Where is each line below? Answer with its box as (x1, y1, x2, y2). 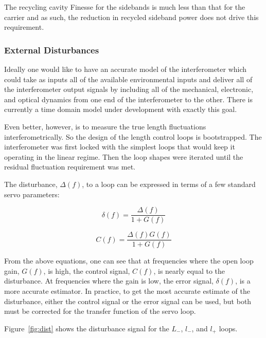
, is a (235, 275, 251, 286)
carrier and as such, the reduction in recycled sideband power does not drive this (4, 11, 259, 22)
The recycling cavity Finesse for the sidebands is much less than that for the (4, 2, 245, 12)
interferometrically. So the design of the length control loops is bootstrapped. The (4, 131, 262, 142)
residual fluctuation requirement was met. (4, 161, 135, 172)
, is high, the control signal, (43, 265, 130, 276)
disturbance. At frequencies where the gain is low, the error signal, (4, 275, 214, 286)
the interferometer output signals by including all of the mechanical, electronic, (4, 84, 254, 95)
